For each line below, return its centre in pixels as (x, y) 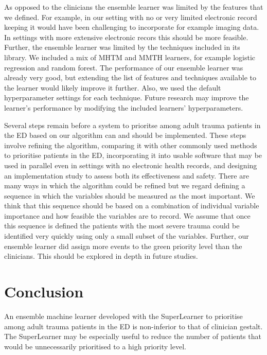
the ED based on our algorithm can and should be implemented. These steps (125, 135)
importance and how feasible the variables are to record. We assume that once (127, 215)
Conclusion (44, 291)
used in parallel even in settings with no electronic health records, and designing (131, 165)
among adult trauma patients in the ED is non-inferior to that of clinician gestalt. (133, 326)
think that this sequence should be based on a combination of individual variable (132, 206)
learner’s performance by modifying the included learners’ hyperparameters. (124, 107)
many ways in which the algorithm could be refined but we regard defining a (125, 185)
